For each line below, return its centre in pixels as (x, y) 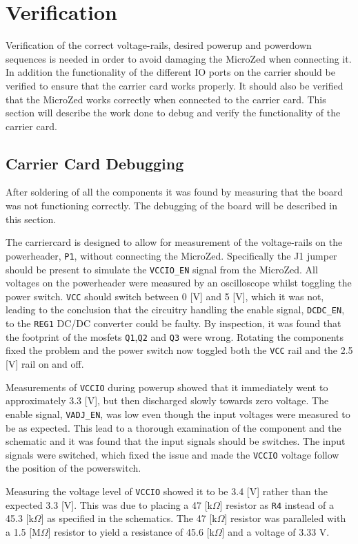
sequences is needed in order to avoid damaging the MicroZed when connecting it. (179, 58)
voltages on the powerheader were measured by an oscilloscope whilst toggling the (179, 283)
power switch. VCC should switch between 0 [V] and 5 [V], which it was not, (165, 296)
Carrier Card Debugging (95, 163)
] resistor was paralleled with (285, 518)
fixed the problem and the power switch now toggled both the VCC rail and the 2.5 (179, 350)
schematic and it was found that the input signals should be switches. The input (176, 441)
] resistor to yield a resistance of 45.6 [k (131, 531)
